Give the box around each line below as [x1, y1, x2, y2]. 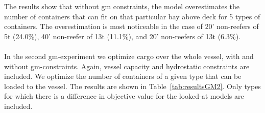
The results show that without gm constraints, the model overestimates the [4, 1, 240, 11]
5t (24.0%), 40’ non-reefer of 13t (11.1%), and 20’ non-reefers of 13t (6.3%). [4, 31, 241, 41]
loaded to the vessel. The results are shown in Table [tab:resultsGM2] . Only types [4, 80, 261, 91]
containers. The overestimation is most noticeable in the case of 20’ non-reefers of [4, 21, 259, 32]
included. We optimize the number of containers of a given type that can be [4, 71, 242, 81]
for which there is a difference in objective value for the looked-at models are [4, 91, 244, 101]
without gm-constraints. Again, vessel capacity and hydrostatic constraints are [4, 61, 250, 71]
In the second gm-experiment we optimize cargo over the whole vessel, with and [4, 50, 254, 61]
